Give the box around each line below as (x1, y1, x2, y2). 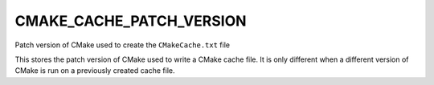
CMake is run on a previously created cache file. (14, 66, 176, 75)
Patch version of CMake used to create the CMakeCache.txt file (14, 40, 231, 50)
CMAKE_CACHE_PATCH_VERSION (14, 12, 247, 30)
